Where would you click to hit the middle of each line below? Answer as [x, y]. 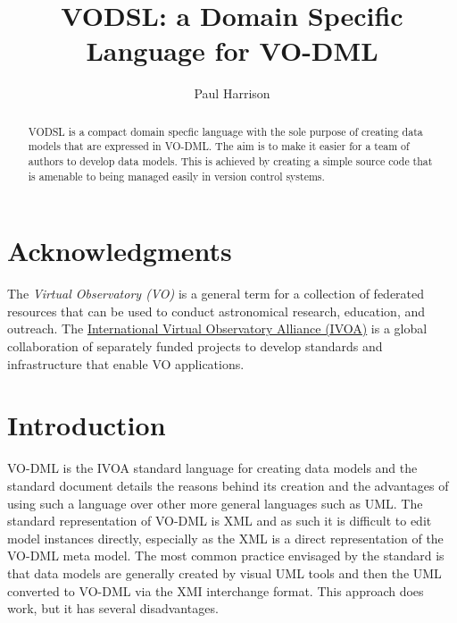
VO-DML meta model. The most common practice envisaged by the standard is [226, 556]
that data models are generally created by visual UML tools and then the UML [224, 572]
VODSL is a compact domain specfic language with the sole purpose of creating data [225, 131]
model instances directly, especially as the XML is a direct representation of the [225, 538]
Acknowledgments [120, 251]
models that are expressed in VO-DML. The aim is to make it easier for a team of [219, 146]
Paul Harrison [232, 93]
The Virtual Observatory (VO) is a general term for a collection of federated [216, 294]
